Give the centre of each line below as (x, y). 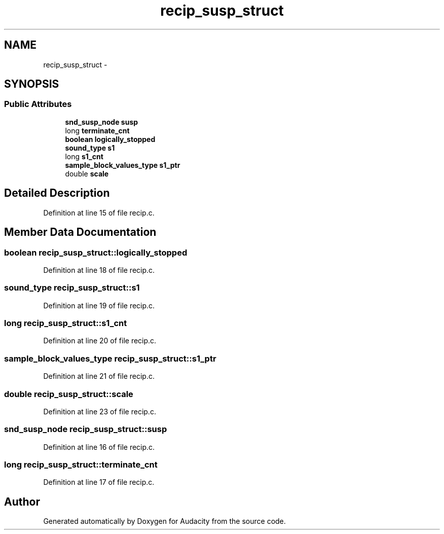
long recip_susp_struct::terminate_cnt (81, 465)
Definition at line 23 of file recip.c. (100, 411)
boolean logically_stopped (110, 139)
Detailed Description (57, 193)
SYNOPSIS (32, 84)
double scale (87, 173)
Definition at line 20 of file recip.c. (100, 341)
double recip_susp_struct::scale (69, 394)
